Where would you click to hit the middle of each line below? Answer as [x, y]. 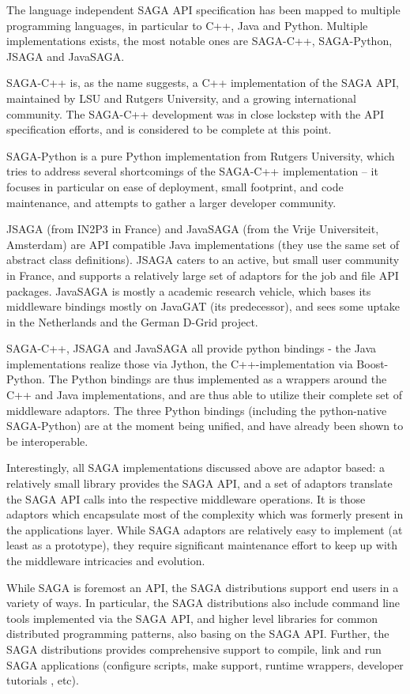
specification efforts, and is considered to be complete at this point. [169, 129]
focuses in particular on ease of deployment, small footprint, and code [175, 186]
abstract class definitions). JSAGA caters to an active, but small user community [203, 260]
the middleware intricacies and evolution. [106, 560]
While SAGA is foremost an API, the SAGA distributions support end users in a [203, 587]
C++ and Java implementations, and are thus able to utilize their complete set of [204, 395]
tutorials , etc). [43, 680]
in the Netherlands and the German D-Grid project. [132, 321]
